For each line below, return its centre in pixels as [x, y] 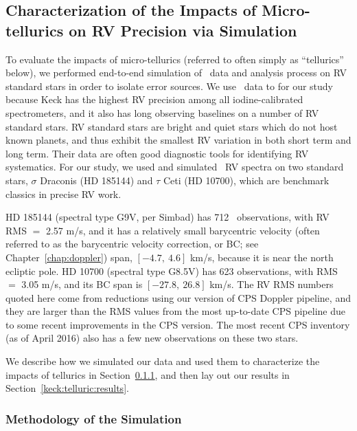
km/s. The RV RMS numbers [272, 284]
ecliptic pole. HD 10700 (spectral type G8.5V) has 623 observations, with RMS [172, 270]
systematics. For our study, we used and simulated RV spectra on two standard [175, 167]
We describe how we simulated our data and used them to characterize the [163, 361]
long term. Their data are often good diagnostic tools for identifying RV [157, 153]
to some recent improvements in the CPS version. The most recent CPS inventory [178, 324]
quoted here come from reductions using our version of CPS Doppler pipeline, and [178, 297]
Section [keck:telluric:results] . [67, 388]
